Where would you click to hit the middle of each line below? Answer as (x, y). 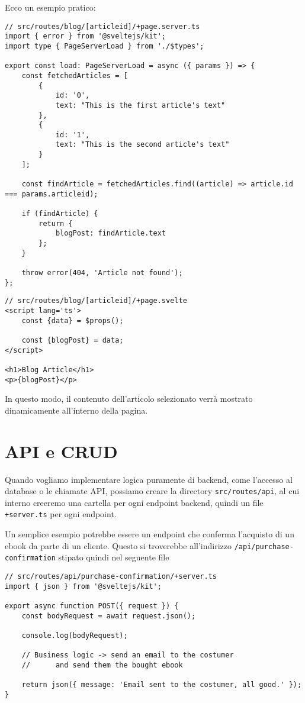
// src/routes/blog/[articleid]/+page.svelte (96, 301)
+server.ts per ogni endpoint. (61, 514)
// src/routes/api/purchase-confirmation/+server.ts (111, 576)
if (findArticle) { (60, 214)
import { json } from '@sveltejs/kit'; (83, 586)
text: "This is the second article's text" (142, 145)
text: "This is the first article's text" (140, 105)
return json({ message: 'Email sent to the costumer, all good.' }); (162, 685)
